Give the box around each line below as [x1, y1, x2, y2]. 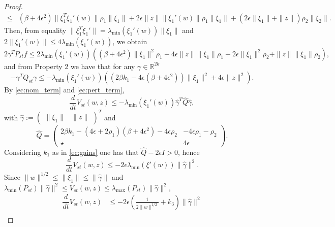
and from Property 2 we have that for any [4, 60, 135, 71]
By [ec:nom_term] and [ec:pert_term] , [4, 84, 125, 95]
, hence [177, 146, 200, 157]
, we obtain [112, 36, 147, 46]
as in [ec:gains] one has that [52, 146, 139, 157]
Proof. [4, 1, 23, 11]
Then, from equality [4, 24, 67, 35]
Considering [4, 146, 41, 157]
